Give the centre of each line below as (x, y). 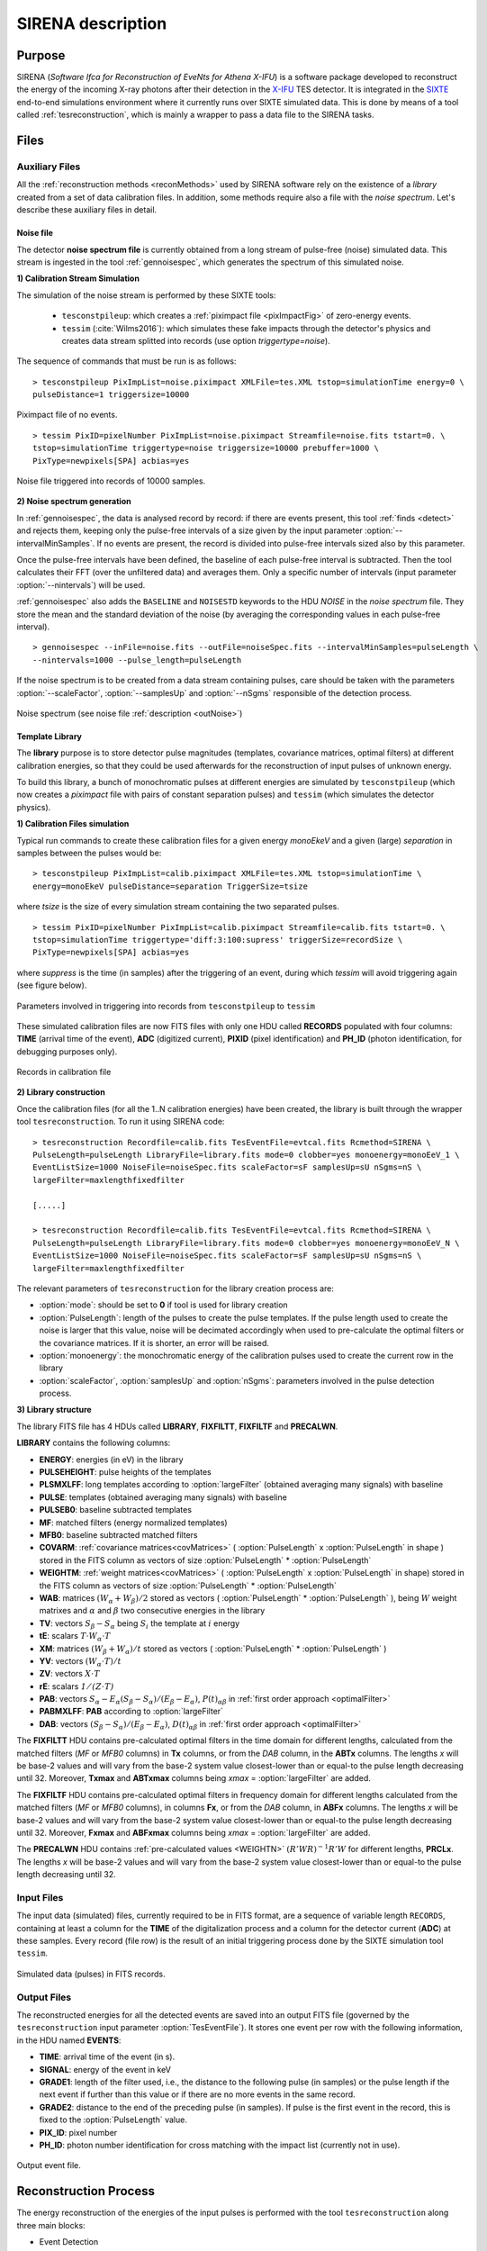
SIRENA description (92, 23)
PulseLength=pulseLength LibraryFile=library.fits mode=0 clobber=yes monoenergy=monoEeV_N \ (246, 1243)
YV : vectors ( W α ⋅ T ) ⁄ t (80, 1662)
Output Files (44, 1997)
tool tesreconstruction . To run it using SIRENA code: (121, 1122)
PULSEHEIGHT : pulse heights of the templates (125, 1472)
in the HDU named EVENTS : (69, 2040)
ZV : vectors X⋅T (70, 1674)
